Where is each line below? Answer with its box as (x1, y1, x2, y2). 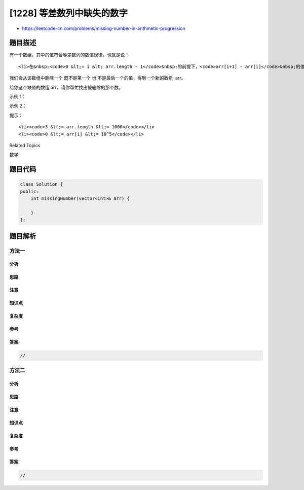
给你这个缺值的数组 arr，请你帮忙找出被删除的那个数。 (9, 84, 124, 90)
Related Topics (9, 142, 41, 148)
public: (20, 188, 39, 194)
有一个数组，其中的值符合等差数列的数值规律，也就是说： (9, 52, 129, 58)
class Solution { (20, 182, 63, 187)
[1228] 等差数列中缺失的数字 (9, 8, 128, 19)
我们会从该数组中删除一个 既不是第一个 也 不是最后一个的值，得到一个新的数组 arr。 (9, 75, 186, 81)
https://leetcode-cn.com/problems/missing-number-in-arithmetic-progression (22, 25, 185, 31)
